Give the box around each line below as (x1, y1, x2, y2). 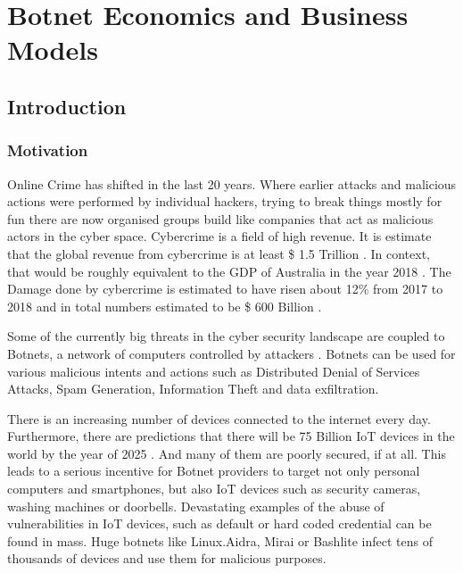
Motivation (7, 139, 88, 162)
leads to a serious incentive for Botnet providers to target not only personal (7, 461, 420, 480)
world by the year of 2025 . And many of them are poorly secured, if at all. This (7, 444, 446, 462)
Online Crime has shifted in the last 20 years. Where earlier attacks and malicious (7, 174, 457, 193)
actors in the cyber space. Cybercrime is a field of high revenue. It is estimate (7, 227, 432, 245)
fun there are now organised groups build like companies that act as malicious (7, 209, 434, 228)
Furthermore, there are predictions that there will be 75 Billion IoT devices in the (7, 427, 455, 445)
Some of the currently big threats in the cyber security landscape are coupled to (7, 327, 445, 345)
